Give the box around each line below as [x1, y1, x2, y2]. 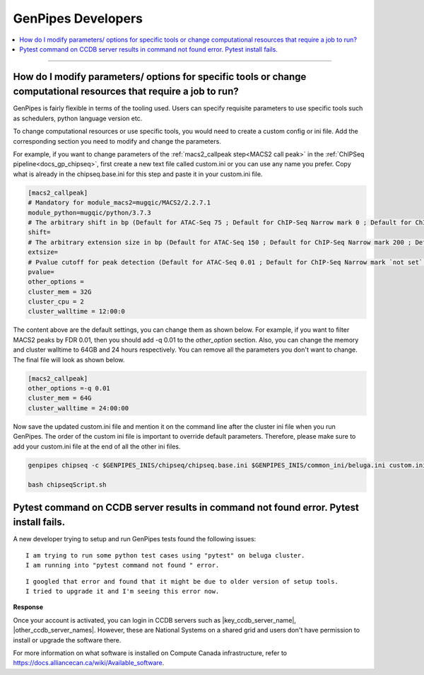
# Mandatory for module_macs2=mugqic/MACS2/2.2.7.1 [28, 199, 211, 207]
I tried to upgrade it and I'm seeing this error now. [25, 587, 220, 595]
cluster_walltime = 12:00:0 [28, 308, 125, 316]
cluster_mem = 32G [28, 287, 92, 296]
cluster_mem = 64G [28, 394, 92, 403]
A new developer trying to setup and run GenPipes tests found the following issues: [13, 535, 257, 543]
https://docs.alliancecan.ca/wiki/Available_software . [13, 659, 165, 667]
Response [13, 603, 44, 611]
